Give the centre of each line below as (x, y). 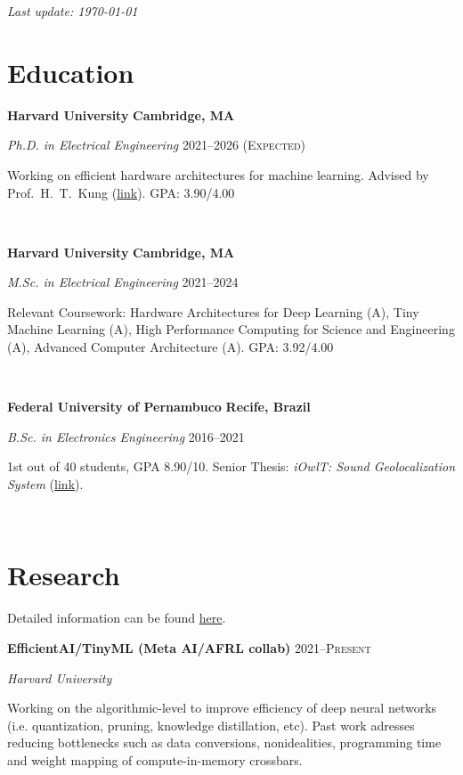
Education (71, 72)
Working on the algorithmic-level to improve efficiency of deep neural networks (222, 708)
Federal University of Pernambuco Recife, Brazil (159, 407)
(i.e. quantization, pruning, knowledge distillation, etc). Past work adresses (211, 725)
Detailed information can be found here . (117, 618)
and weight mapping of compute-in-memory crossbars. (155, 759)
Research (64, 575)
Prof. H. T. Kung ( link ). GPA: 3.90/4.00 (121, 192)
